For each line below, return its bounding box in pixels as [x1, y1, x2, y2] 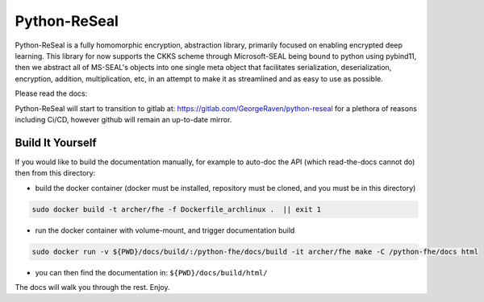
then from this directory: [15, 168, 96, 178]
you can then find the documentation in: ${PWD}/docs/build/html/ [35, 267, 268, 277]
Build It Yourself [15, 135, 97, 149]
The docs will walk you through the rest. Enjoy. [15, 282, 170, 292]
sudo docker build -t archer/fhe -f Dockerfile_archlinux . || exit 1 [31, 205, 322, 213]
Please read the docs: [15, 89, 88, 98]
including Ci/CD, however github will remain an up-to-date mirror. [15, 114, 232, 124]
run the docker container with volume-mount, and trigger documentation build [35, 225, 295, 235]
